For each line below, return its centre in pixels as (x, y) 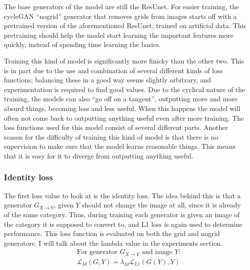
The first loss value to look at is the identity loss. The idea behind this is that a (122, 195)
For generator (97, 252)
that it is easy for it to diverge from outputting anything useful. (99, 155)
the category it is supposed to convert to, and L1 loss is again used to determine (123, 224)
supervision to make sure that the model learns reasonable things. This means (120, 146)
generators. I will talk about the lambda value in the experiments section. (113, 243)
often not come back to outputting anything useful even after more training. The (124, 118)
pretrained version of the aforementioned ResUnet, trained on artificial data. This (125, 25)
